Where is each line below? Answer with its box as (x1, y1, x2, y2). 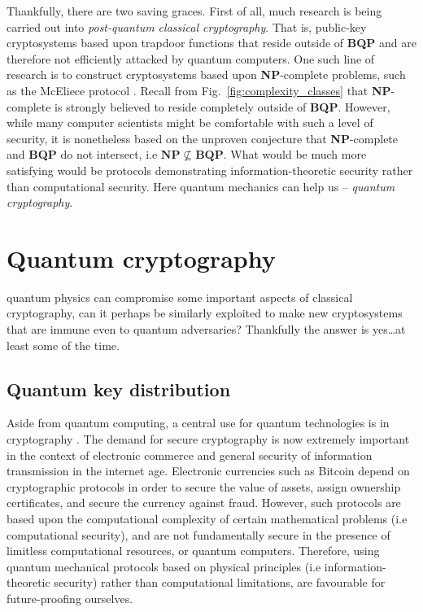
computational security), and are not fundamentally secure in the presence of (7, 526, 390, 543)
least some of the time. (7, 336, 120, 353)
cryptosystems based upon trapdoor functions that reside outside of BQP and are (7, 34, 416, 51)
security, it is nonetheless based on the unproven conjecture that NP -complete (7, 129, 399, 146)
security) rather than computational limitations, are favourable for (54, 574, 386, 591)
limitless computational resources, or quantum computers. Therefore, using (7, 542, 380, 559)
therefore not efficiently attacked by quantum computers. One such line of (7, 50, 375, 67)
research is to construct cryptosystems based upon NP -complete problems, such (7, 66, 406, 83)
